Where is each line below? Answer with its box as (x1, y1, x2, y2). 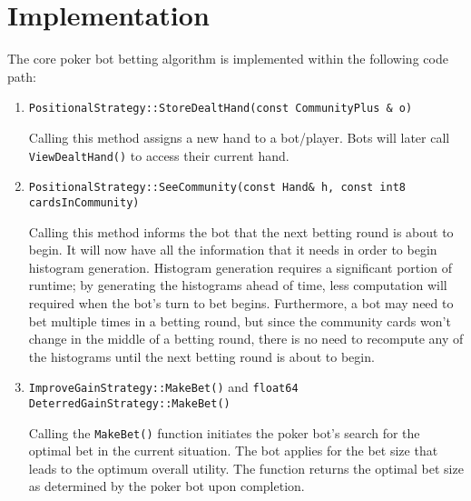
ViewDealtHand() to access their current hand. (28, 145, 289, 165)
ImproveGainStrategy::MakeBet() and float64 (28, 377, 299, 396)
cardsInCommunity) (28, 195, 140, 209)
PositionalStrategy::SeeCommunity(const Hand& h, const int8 (28, 181, 407, 195)
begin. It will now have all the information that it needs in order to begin (28, 240, 437, 259)
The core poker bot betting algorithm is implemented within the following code (7, 49, 448, 68)
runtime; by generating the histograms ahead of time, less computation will (28, 276, 447, 295)
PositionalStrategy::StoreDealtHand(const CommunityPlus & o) (28, 102, 413, 115)
